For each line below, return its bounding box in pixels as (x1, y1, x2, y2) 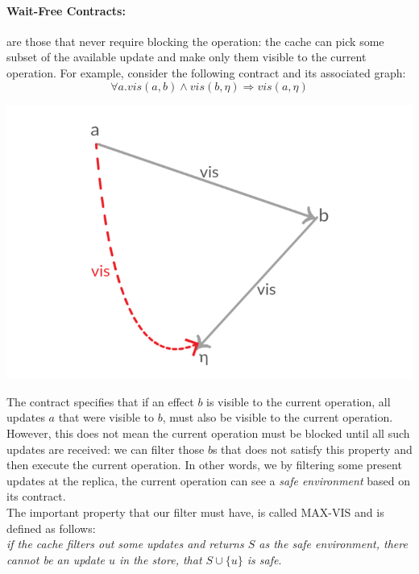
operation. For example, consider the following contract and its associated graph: (6, 64, 406, 81)
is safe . (247, 551, 282, 568)
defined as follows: (6, 519, 96, 536)
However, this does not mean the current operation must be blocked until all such (6, 425, 410, 442)
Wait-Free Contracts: (6, 2, 126, 19)
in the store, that (119, 551, 202, 568)
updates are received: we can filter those (6, 440, 205, 457)
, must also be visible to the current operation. (162, 409, 393, 426)
